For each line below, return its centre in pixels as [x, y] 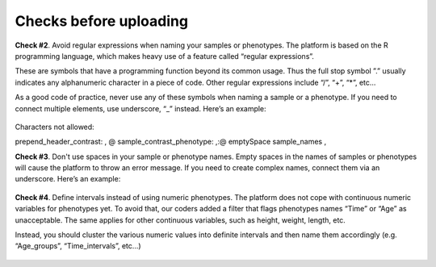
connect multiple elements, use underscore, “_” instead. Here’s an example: [140, 108]
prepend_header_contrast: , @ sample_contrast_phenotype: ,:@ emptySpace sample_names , [171, 142]
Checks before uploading [102, 21]
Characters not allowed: [55, 127]
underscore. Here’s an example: [68, 179]
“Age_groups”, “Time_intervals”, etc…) [78, 246]
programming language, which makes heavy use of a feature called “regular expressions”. [165, 56]
